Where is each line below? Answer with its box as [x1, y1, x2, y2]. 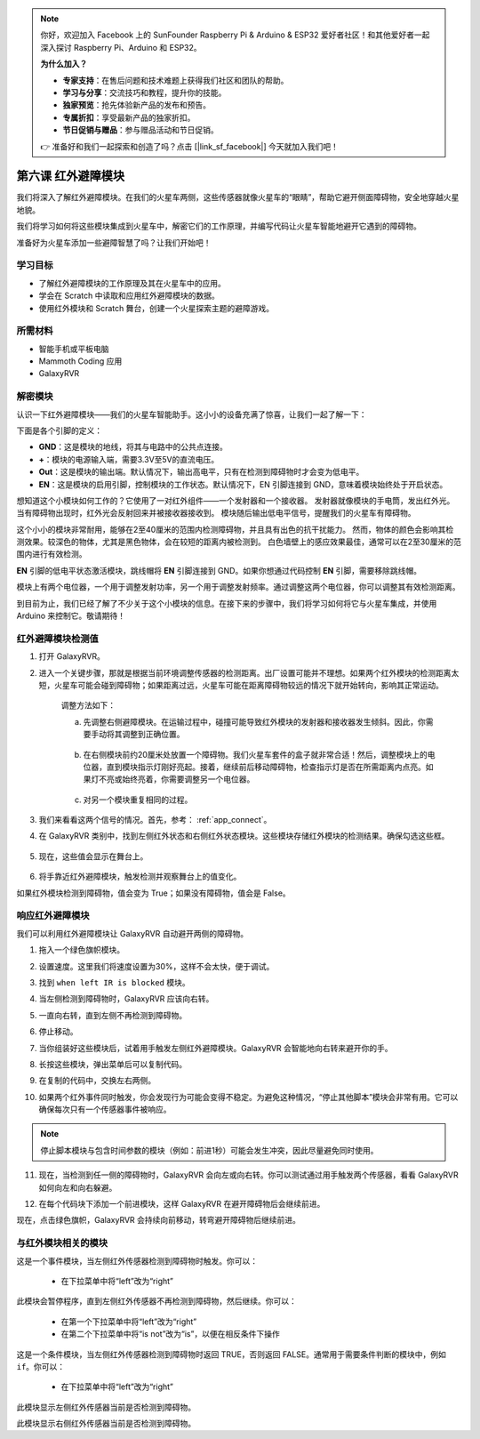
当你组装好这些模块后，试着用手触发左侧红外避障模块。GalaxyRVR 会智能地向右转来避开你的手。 [38, 1042, 393, 1053]
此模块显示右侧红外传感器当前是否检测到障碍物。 [16, 1419, 196, 1429]
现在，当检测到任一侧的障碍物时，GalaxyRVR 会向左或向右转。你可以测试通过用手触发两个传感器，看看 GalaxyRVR [38, 1170, 460, 1180]
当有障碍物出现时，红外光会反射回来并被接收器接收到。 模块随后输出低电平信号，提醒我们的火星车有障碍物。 [16, 508, 416, 519]
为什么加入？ [40, 59, 88, 69]
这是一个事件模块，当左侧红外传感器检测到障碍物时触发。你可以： [16, 1255, 258, 1266]
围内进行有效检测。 [16, 549, 87, 559]
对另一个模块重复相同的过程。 [83, 794, 193, 805]
